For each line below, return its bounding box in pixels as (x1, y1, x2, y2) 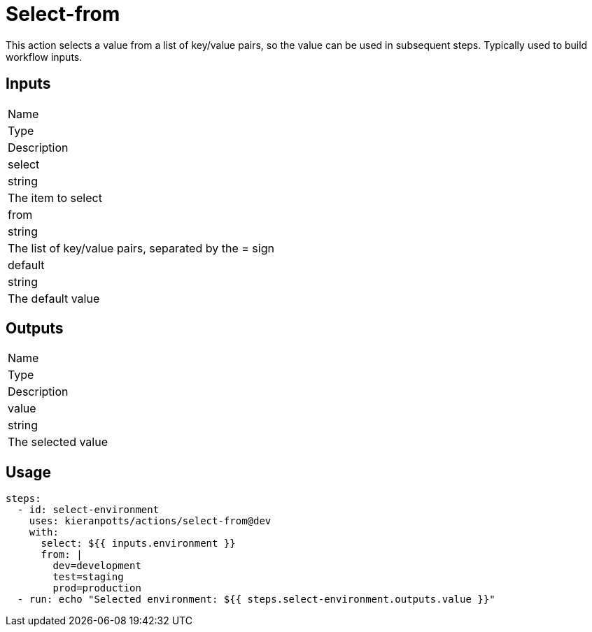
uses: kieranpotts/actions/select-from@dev (29, 515, 272, 527)
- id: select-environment (17, 504, 160, 516)
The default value (8, 291, 100, 306)
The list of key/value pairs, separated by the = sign (8, 240, 274, 255)
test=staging (52, 571, 124, 583)
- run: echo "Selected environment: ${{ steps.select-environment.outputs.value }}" (17, 594, 495, 605)
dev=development (52, 560, 141, 572)
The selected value (8, 435, 108, 450)
